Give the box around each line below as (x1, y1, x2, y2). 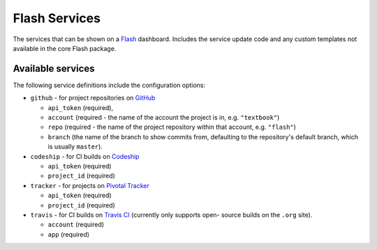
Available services (13, 63, 95, 75)
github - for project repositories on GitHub (30, 94, 156, 102)
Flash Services (13, 10, 101, 26)
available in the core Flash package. (13, 44, 117, 52)
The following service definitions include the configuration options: (13, 81, 206, 89)
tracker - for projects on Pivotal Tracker (30, 181, 149, 189)
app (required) (47, 230, 90, 238)
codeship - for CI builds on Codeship (30, 152, 140, 160)
